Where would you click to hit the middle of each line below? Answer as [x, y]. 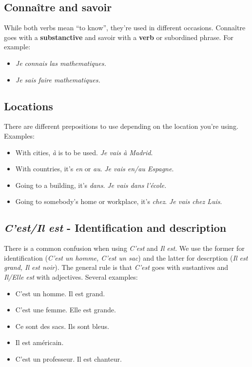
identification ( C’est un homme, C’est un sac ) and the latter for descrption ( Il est [126, 257]
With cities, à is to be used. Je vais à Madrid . [84, 152]
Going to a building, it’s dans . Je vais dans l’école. [91, 185]
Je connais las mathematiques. [61, 63]
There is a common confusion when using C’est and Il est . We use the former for [124, 248]
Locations [29, 106]
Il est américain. [39, 342]
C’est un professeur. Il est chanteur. [68, 358]
